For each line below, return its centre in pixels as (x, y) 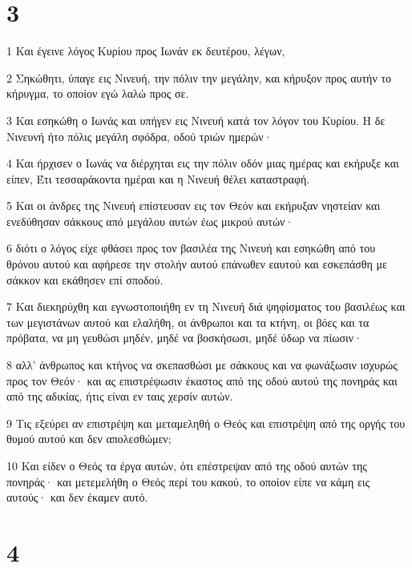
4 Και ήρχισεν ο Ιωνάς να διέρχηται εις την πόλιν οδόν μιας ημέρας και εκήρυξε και (203, 163)
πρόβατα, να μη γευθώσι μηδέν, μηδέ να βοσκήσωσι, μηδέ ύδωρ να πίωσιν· (184, 338)
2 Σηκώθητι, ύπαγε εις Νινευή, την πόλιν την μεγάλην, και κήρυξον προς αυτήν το (199, 77)
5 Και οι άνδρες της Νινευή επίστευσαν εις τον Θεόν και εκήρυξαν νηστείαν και (194, 205)
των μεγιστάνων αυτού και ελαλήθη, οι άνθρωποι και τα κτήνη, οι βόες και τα (188, 322)
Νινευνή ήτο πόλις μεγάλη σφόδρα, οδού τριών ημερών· (139, 136)
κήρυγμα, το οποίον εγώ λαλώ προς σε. (98, 93)
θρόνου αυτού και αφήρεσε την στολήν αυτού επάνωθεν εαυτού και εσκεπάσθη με (197, 264)
